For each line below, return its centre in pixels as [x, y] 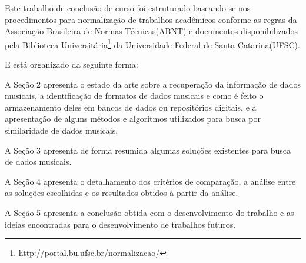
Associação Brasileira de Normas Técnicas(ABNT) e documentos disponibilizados [152, 31]
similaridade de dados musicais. [61, 130]
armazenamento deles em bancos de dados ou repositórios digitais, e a [131, 107]
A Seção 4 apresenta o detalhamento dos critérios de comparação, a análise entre [150, 181]
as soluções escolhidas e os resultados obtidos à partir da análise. [122, 193]
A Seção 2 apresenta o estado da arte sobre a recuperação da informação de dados [153, 84]
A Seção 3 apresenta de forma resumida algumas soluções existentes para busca [148, 150]
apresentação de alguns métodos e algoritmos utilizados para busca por [133, 119]
